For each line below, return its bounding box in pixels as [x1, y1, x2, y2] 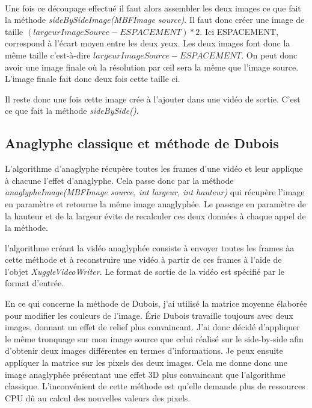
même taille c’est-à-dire [5, 48, 91, 61]
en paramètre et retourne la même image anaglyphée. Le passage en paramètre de [5, 197, 307, 210]
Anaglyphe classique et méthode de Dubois [5, 134, 279, 152]
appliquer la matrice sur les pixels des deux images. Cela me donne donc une [5, 356, 287, 369]
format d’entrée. [5, 277, 64, 289]
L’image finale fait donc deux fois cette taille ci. [5, 72, 180, 85]
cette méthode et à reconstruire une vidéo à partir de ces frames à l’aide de [5, 253, 282, 266]
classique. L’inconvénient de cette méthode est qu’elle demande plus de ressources [5, 380, 305, 392]
